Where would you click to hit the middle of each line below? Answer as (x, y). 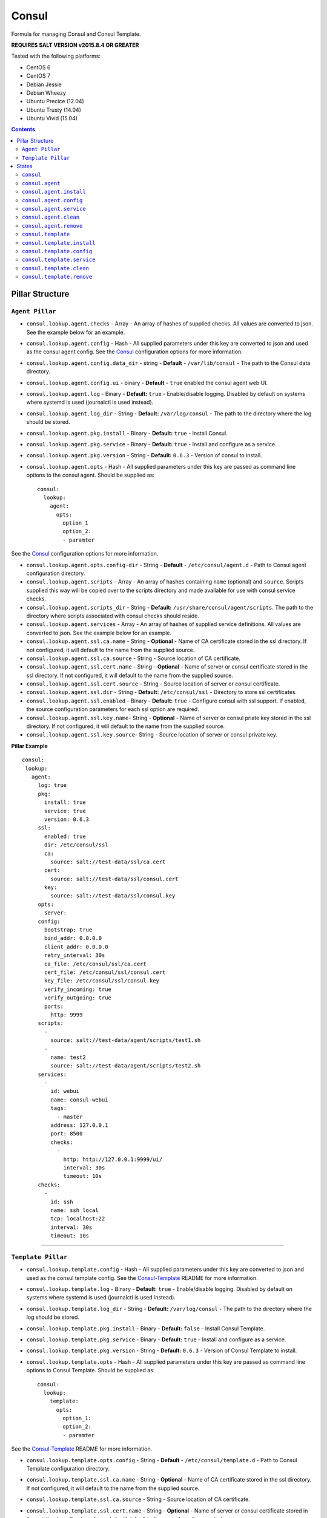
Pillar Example (30, 746)
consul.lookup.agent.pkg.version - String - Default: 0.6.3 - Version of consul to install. (144, 455)
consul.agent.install (54, 192)
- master (70, 1117)
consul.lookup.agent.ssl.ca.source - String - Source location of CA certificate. (134, 658)
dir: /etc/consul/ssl (76, 845)
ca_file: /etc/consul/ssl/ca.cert (95, 964)
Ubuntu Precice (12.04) (55, 101)
